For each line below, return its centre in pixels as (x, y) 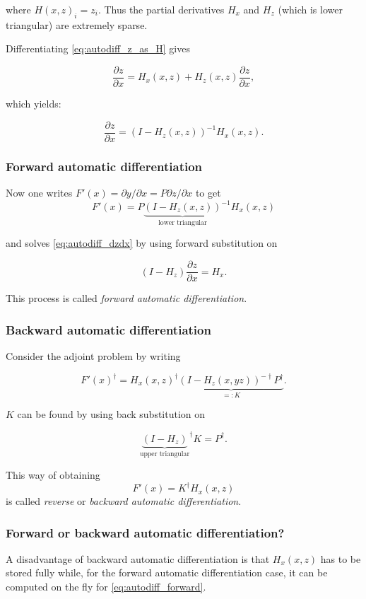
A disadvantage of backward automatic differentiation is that (138, 558)
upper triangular (165, 454)
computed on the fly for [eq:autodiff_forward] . (106, 587)
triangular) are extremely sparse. (77, 24)
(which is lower (310, 9)
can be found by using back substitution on (111, 414)
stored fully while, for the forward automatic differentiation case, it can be (167, 572)
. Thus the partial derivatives (161, 9)
